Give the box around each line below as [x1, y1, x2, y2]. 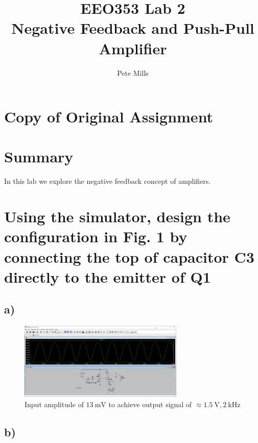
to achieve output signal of [108, 398, 192, 409]
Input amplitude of [25, 398, 84, 409]
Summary [4, 146, 74, 167]
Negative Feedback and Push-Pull [11, 17, 254, 38]
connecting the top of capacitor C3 [4, 246, 254, 267]
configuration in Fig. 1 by [4, 226, 187, 247]
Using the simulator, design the [4, 206, 230, 227]
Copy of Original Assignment [4, 106, 214, 127]
